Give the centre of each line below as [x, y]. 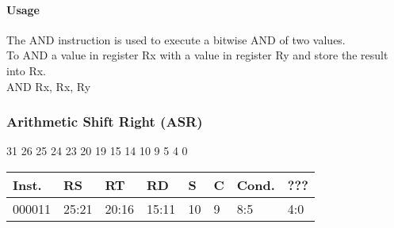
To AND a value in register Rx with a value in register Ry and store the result [197, 55]
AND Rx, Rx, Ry [49, 86]
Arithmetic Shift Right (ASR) [105, 122]
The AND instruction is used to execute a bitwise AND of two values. [176, 39]
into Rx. [26, 70]
